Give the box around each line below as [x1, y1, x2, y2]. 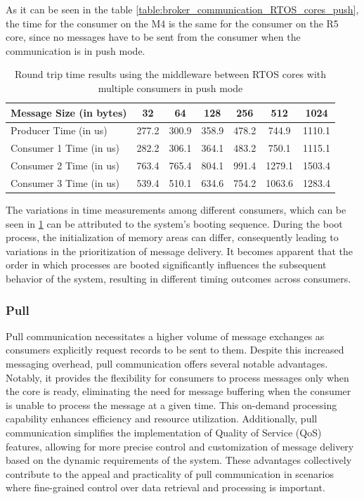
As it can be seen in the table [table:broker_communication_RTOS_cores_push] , [6, 2, 359, 16]
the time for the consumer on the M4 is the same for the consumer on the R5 [6, 15, 339, 30]
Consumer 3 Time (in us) [11, 175, 119, 190]
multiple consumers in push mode [98, 80, 243, 95]
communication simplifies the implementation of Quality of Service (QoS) [6, 425, 322, 439]
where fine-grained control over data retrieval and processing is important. [6, 480, 325, 495]
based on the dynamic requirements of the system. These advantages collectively [6, 453, 352, 467]
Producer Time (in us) [11, 123, 108, 138]
